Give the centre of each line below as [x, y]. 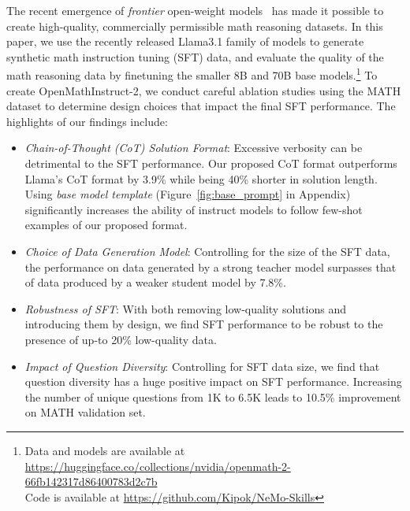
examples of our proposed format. [106, 225]
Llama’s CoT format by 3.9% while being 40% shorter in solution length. [201, 178]
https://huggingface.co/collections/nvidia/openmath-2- [158, 466]
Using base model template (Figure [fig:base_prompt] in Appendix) [188, 194]
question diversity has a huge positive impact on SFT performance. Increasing [213, 381]
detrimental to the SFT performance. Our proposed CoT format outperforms [211, 163]
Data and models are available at [105, 450]
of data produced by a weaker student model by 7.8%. [155, 282]
